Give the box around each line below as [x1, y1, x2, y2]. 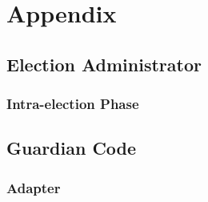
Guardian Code [6, 135, 137, 160]
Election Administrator [6, 51, 202, 76]
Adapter [6, 177, 61, 197]
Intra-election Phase [6, 94, 139, 114]
